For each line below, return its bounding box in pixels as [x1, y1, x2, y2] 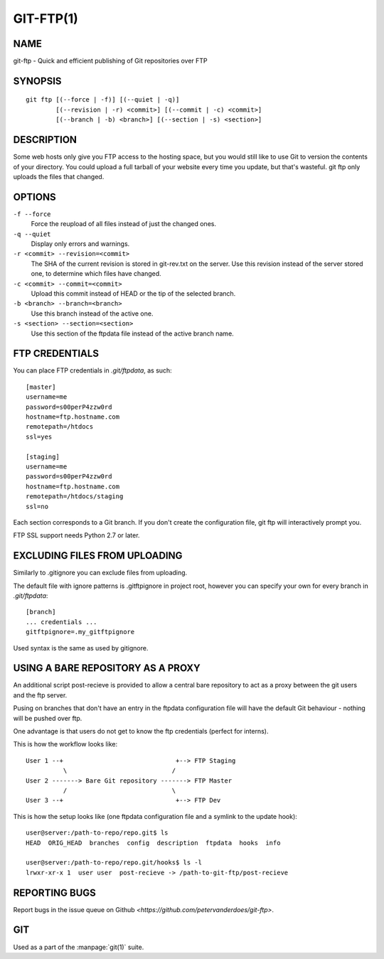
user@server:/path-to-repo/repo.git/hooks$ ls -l [26, 859, 203, 867]
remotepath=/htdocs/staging [26, 493, 124, 500]
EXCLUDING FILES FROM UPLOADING [13, 550, 183, 562]
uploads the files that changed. [13, 172, 105, 181]
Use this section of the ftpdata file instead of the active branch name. [31, 329, 234, 338]
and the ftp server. [13, 690, 68, 700]
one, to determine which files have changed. [31, 269, 161, 278]
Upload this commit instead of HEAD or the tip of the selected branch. [31, 289, 236, 298]
